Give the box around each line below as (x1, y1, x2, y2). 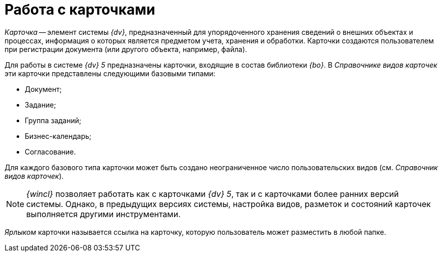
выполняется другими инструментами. (26, 209, 181, 219)
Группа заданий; (25, 116, 81, 125)
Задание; (25, 100, 56, 109)
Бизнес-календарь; (25, 131, 92, 140)
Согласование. (25, 147, 76, 156)
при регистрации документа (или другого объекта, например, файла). (5, 44, 247, 54)
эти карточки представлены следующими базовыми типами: (5, 69, 215, 78)
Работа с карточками (5, 1, 155, 18)
